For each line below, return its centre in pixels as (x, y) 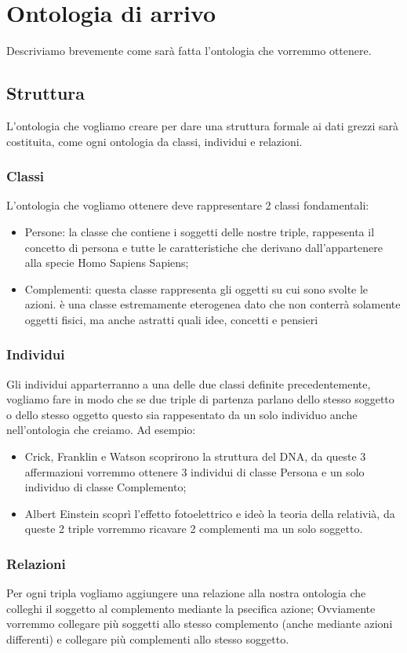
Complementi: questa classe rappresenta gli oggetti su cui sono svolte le (196, 288)
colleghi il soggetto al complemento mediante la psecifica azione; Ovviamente (191, 608)
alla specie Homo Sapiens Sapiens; (107, 263)
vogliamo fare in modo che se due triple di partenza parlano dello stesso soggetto (200, 399)
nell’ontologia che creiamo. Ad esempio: (101, 430)
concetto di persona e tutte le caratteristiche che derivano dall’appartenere (203, 247)
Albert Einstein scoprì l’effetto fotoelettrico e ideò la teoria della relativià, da (210, 513)
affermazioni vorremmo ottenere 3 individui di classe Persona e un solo (194, 471)
